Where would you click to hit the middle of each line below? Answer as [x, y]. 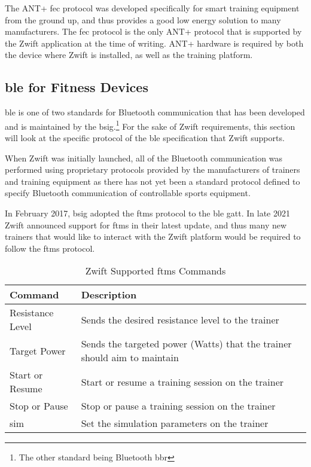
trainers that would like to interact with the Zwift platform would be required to [153, 236]
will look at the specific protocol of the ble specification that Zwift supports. [145, 138]
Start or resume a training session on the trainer [182, 381]
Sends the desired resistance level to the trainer [180, 319]
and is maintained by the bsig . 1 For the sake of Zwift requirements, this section [150, 125]
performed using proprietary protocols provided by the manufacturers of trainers [153, 170]
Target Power [38, 350]
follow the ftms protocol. [50, 248]
